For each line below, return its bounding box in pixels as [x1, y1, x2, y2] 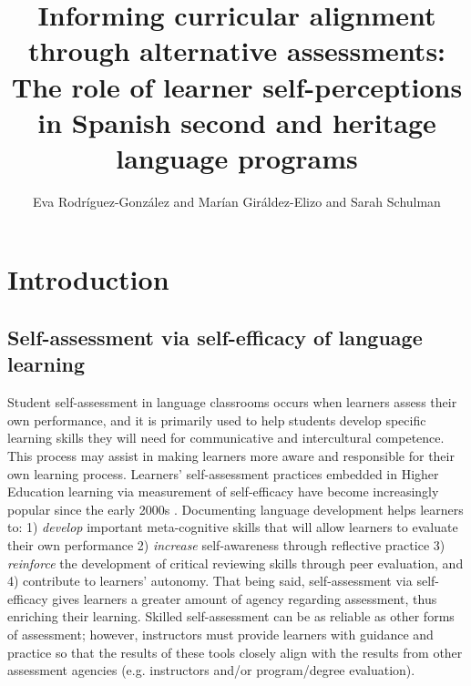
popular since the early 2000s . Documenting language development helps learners [7, 499, 464, 518]
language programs [116, 138, 358, 176]
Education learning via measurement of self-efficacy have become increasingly [7, 482, 439, 501]
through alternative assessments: [27, 32, 446, 69]
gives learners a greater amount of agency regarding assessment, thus [52, 589, 437, 608]
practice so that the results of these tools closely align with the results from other [7, 642, 463, 661]
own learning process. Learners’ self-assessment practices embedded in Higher [7, 464, 439, 483]
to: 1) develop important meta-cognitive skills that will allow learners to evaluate [7, 517, 458, 537]
